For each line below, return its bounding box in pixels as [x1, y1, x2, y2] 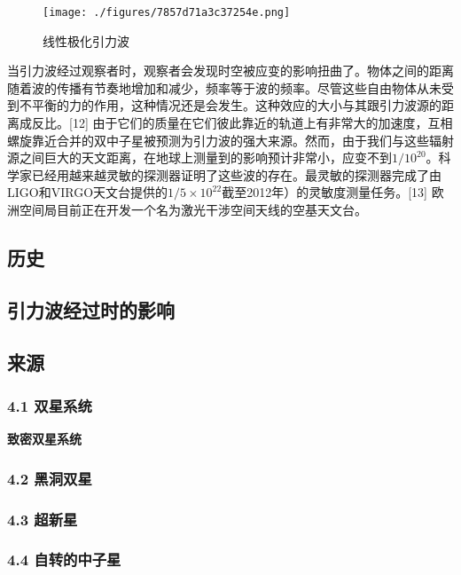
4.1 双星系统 [7, 394, 92, 416]
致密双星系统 [7, 429, 82, 448]
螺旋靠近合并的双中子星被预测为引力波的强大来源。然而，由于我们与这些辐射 [7, 130, 454, 149]
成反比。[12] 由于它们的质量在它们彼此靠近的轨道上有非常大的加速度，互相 [19, 114, 453, 132]
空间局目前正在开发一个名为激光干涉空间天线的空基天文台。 [19, 201, 367, 218]
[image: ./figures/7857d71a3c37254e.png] [43, 6, 291, 19]
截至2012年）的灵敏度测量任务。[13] [222, 183, 427, 201]
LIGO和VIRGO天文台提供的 [7, 183, 168, 201]
